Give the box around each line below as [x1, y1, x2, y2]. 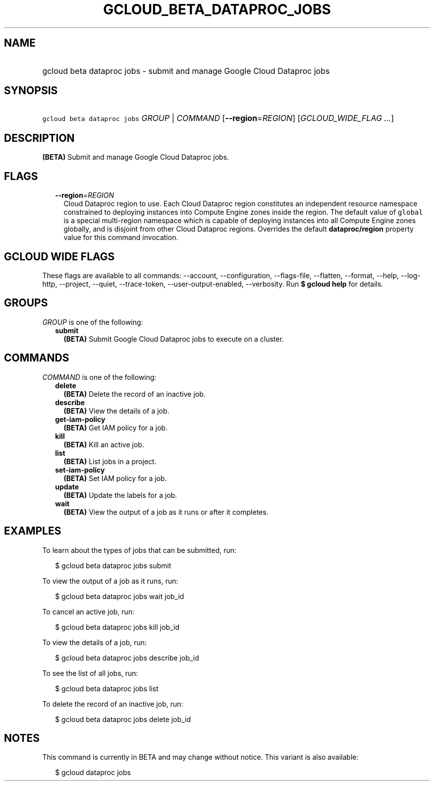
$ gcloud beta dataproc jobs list [55, 684, 159, 693]
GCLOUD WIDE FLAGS [4, 250, 115, 263]
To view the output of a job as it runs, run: [42, 576, 178, 585]
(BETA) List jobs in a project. [63, 457, 157, 466]
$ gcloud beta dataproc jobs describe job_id [55, 653, 199, 662]
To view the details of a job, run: [42, 638, 147, 647]
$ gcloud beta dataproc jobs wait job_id [55, 592, 184, 601]
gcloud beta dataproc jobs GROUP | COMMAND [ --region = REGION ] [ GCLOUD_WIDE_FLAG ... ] [42, 113, 394, 123]
